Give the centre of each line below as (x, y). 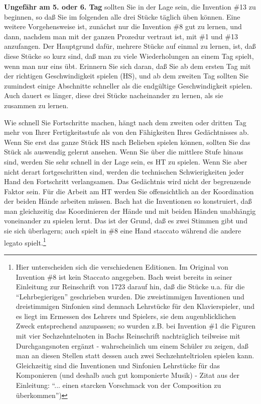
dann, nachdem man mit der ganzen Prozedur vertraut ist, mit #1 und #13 (121, 36)
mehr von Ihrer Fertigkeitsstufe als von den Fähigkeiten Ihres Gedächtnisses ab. (126, 132)
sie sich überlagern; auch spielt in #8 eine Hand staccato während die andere (123, 231)
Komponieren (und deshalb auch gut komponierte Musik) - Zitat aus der (128, 375)
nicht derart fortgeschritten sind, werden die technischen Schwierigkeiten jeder (124, 171)
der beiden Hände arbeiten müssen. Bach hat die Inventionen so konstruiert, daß (128, 201)
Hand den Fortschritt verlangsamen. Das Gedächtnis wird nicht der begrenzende (127, 181)
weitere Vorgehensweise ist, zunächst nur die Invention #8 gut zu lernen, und (123, 26)
